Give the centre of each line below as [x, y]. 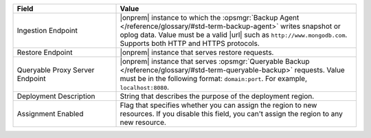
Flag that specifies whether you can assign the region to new [218, 105]
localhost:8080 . [145, 87]
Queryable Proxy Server [56, 70]
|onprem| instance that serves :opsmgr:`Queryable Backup [215, 61]
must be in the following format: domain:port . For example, [214, 79]
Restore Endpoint [45, 53]
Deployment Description [56, 96]
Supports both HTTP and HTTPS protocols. [190, 43]
